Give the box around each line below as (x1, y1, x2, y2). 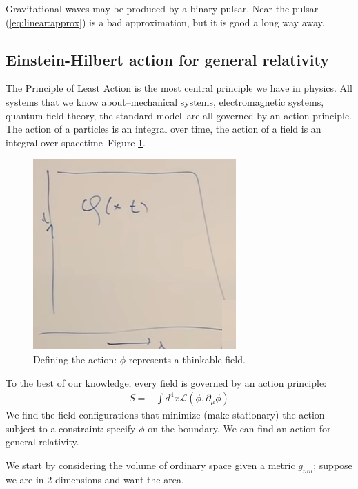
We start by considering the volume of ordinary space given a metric (6, 457, 295, 472)
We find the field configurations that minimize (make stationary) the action (6, 407, 325, 422)
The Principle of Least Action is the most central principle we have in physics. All (6, 81, 352, 95)
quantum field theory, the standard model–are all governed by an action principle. (6, 108, 352, 122)
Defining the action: (33, 352, 117, 366)
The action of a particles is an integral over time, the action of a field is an (6, 122, 321, 136)
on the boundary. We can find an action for (148, 421, 331, 435)
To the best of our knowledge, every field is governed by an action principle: (6, 375, 327, 390)
